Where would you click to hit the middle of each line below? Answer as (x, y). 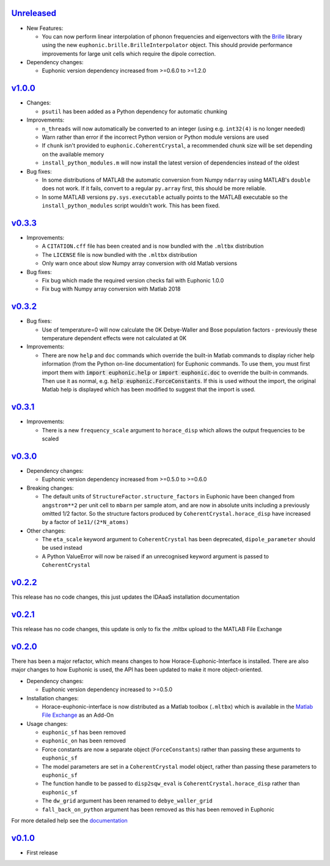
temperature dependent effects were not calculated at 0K (114, 338)
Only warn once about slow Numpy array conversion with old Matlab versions (140, 264)
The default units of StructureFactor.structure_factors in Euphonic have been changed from (168, 497)
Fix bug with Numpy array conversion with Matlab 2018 (111, 289)
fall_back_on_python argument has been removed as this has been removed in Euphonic (158, 809)
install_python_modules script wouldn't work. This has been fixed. (131, 205)
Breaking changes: (50, 488)
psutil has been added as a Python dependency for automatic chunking (134, 111)
